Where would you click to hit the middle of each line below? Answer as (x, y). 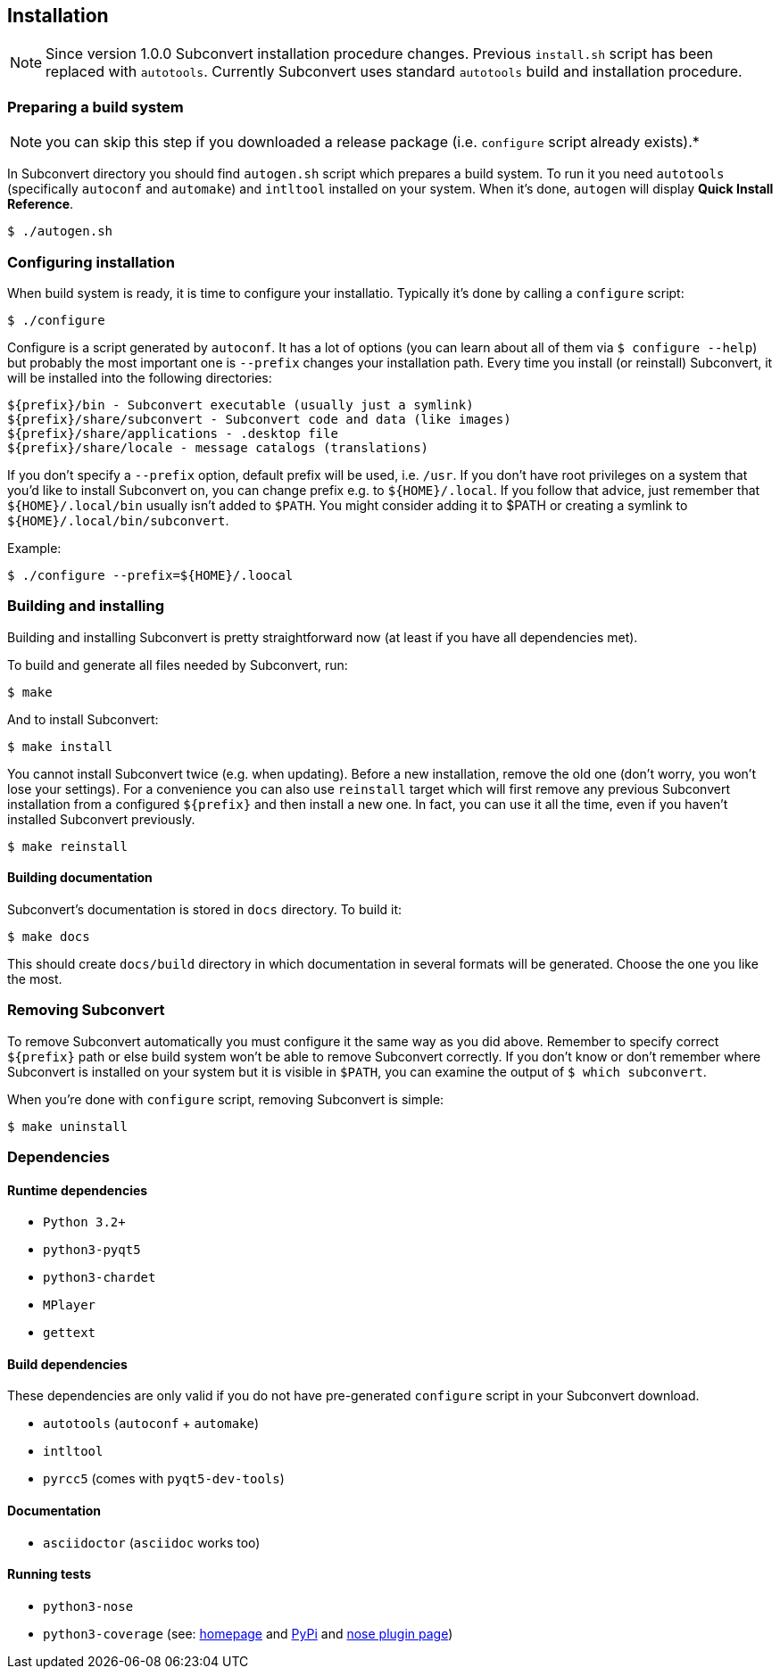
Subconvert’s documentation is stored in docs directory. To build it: (205, 909)
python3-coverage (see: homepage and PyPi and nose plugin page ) (248, 1633)
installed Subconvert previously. (101, 819)
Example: (34, 548)
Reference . (41, 204)
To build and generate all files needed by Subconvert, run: (178, 665)
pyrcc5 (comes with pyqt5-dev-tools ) (164, 1479)
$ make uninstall (67, 1126)
